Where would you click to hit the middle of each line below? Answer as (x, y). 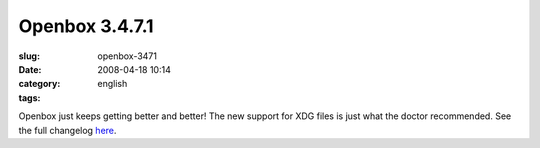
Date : (30, 69)
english (112, 84)
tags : (29, 97)
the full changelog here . (67, 130)
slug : (29, 56)
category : (39, 84)
